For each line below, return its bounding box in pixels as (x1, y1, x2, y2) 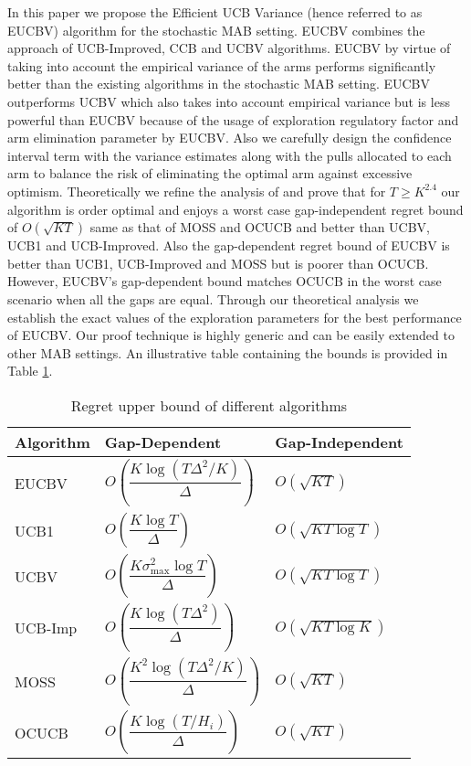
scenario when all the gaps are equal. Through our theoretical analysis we (7, 289, 419, 308)
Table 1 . (7, 361, 53, 380)
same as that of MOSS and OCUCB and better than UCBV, (89, 218, 430, 237)
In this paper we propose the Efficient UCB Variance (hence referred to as (7, 3, 423, 21)
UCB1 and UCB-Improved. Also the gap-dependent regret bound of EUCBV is (7, 236, 450, 255)
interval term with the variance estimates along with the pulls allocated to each (7, 145, 452, 165)
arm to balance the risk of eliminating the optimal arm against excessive (7, 164, 413, 183)
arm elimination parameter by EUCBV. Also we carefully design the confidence (7, 128, 452, 147)
